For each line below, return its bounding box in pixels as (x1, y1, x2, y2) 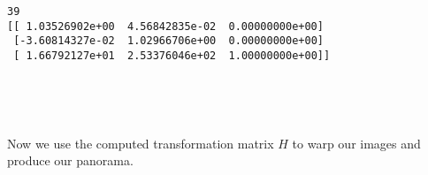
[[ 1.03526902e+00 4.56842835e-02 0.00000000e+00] (7, 19, 324, 33)
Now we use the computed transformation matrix (7, 133, 274, 152)
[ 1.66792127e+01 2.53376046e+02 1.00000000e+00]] (13, 49, 331, 62)
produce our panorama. (7, 151, 134, 170)
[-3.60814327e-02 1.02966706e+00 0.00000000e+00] (13, 34, 324, 48)
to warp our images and (292, 133, 421, 152)
